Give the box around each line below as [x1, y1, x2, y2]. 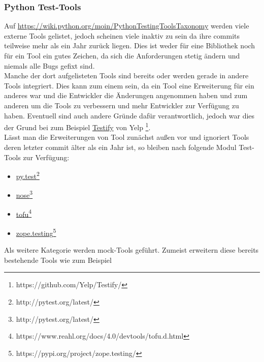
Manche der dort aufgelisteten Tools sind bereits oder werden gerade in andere [4, 70, 249, 81]
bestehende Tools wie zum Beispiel [4, 254, 112, 265]
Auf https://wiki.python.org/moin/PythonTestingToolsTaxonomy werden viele [4, 20, 249, 31]
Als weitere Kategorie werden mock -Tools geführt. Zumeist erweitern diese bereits [4, 245, 259, 255]
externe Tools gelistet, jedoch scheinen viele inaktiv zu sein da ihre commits [4, 30, 240, 41]
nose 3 [16, 188, 33, 200]
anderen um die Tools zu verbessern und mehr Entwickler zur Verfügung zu [4, 100, 239, 110]
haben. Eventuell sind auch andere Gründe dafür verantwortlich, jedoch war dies [4, 110, 255, 120]
